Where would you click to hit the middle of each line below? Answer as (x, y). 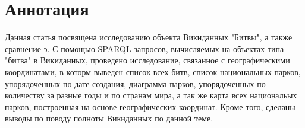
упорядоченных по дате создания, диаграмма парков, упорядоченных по (135, 83)
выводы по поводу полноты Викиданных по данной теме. (109, 118)
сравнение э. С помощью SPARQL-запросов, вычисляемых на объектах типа (144, 48)
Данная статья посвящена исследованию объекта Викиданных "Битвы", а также (149, 37)
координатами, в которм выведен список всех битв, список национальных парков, (153, 71)
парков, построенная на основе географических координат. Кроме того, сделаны (150, 106)
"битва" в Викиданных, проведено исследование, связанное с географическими (147, 60)
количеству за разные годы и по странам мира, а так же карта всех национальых (151, 95)
